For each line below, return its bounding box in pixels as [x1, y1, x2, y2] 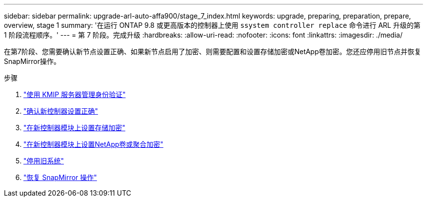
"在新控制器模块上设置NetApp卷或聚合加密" [23, 140, 164, 148]
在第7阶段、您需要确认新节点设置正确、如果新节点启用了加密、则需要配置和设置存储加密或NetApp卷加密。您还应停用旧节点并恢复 [4, 47, 422, 56]
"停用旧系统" [23, 157, 64, 165]
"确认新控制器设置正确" [23, 107, 98, 115]
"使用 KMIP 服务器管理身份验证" [23, 90, 126, 99]
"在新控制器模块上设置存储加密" [23, 123, 126, 132]
